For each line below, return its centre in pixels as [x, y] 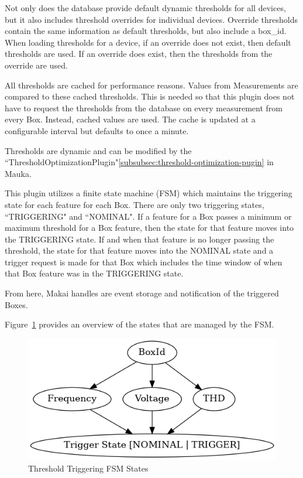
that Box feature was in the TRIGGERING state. [94, 273]
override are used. [36, 65]
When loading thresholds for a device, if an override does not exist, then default [148, 42]
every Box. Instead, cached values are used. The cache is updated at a [130, 119]
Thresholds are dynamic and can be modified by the [98, 150]
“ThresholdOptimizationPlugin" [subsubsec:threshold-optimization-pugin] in [139, 162]
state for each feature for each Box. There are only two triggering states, [135, 204]
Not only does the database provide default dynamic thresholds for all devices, [145, 8]
